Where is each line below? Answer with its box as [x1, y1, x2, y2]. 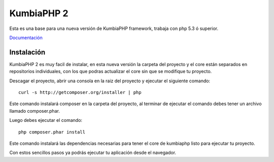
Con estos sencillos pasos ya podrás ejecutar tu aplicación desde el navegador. [9, 150, 177, 156]
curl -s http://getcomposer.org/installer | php [18, 89, 142, 95]
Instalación [9, 48, 46, 56]
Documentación [9, 35, 43, 41]
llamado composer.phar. [9, 108, 60, 114]
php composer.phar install [18, 129, 86, 135]
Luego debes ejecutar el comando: [9, 117, 83, 123]
